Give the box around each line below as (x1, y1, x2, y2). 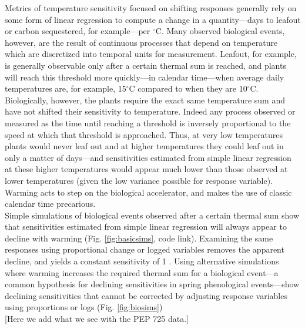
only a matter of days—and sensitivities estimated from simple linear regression (5, 151, 291, 163)
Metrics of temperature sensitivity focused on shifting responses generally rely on (5, 2, 297, 14)
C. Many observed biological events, (155, 25, 285, 37)
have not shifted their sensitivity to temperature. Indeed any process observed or (5, 105, 296, 117)
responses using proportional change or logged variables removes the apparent (5, 243, 284, 256)
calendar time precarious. (5, 197, 96, 210)
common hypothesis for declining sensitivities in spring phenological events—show (5, 278, 300, 290)
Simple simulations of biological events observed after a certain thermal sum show (5, 209, 300, 221)
